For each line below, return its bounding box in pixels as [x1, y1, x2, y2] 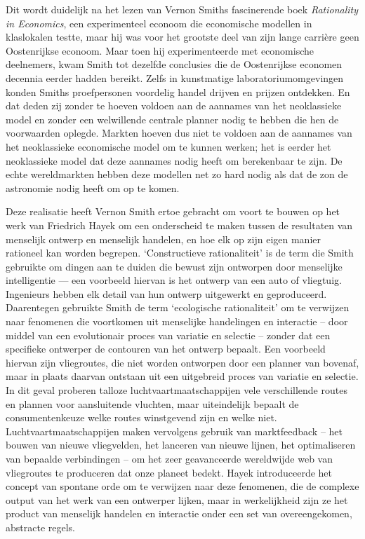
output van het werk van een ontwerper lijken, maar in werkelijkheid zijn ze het [6, 492, 348, 507]
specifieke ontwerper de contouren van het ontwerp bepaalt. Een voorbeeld [6, 341, 326, 356]
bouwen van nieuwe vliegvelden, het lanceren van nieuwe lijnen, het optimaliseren [6, 437, 356, 452]
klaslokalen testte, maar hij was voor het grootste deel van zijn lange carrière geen [6, 29, 359, 44]
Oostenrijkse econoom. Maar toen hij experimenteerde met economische [6, 43, 314, 57]
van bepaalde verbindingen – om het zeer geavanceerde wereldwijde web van [6, 451, 333, 465]
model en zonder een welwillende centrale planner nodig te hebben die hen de [6, 111, 339, 126]
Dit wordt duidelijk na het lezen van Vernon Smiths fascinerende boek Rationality [6, 2, 358, 16]
